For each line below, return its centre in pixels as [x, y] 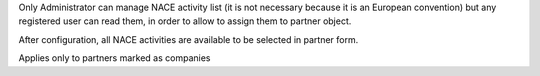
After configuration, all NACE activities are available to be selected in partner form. [188, 39]
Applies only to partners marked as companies [114, 58]
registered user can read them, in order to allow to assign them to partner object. [185, 21]
